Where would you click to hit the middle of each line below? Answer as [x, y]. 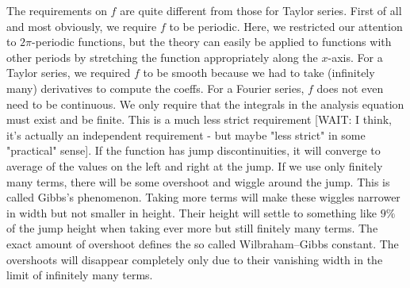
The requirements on [57, 10]
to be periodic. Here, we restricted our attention [286, 26]
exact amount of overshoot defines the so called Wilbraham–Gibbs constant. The [203, 243]
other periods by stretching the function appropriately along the [162, 57]
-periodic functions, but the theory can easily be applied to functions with [212, 42]
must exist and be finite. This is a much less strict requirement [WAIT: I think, [199, 119]
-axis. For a [355, 57]
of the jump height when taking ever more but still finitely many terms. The [192, 228]
